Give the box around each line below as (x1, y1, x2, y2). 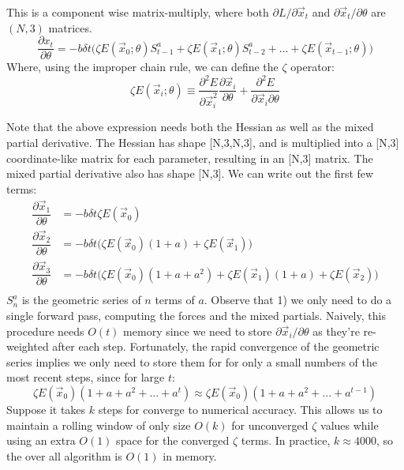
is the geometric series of (21, 291, 141, 308)
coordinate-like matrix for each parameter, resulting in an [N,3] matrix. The (6, 149, 373, 166)
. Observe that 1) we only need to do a (204, 291, 392, 308)
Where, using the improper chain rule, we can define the (6, 58, 279, 75)
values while (320, 416, 379, 433)
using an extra (6, 432, 76, 449)
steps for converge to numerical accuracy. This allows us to (98, 400, 383, 417)
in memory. (163, 447, 217, 464)
